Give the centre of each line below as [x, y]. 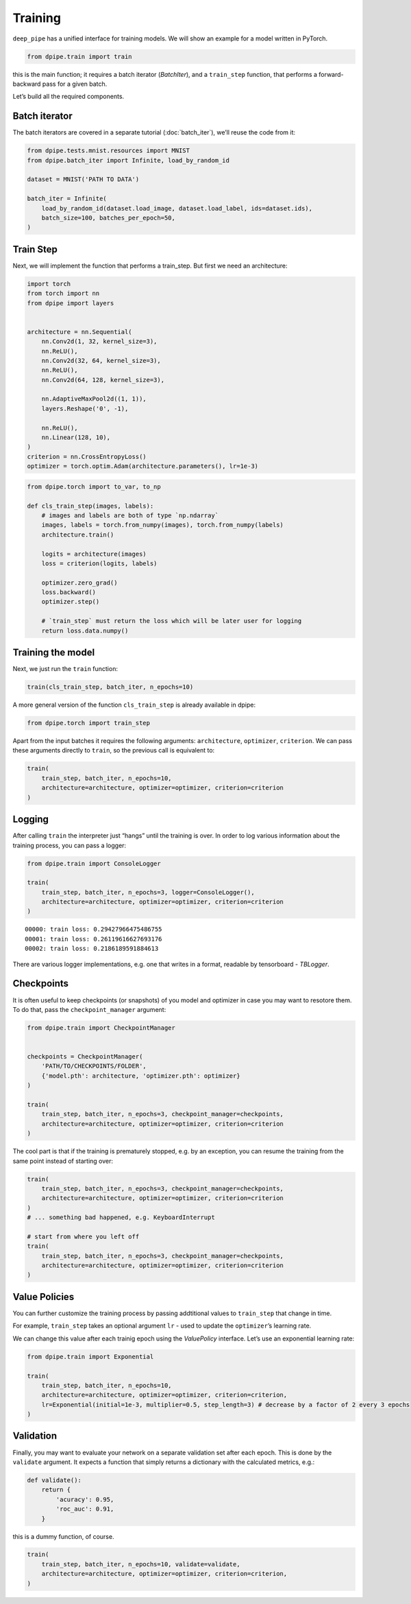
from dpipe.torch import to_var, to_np [94, 486]
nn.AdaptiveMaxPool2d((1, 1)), [94, 399]
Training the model [54, 653]
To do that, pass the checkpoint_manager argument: [89, 1009]
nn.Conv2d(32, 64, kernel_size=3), [101, 361]
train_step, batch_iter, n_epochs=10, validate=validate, [141, 1564]
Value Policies [43, 1297]
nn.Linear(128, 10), [76, 438]
